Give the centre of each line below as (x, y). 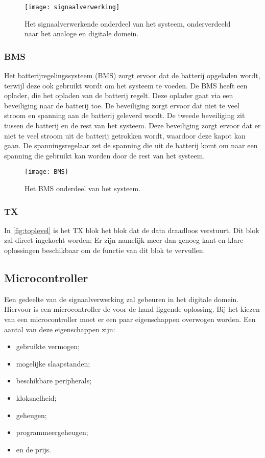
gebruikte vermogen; (48, 346)
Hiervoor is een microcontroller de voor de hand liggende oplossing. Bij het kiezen (132, 309)
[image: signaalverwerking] (72, 7)
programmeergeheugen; (52, 432)
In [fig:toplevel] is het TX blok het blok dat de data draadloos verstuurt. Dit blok (132, 230)
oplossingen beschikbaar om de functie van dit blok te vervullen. (105, 250)
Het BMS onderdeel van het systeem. (83, 188)
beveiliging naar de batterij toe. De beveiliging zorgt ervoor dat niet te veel (122, 105)
